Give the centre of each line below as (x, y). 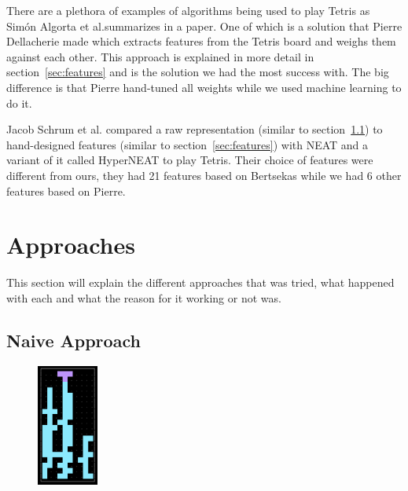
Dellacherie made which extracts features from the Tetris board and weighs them (201, 41)
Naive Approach (74, 340)
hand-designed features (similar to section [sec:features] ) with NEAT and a (187, 144)
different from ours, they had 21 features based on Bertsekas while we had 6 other (204, 175)
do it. (19, 103)
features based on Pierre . (66, 191)
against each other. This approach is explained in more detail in (160, 56)
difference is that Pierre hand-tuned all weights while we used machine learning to (204, 87)
